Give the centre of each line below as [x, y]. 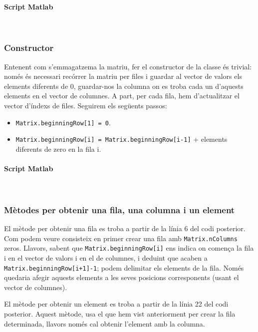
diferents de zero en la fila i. [58, 149]
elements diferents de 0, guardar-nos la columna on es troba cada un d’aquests [124, 86]
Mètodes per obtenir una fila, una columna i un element [120, 209]
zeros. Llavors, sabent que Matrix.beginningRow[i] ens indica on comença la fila [129, 248]
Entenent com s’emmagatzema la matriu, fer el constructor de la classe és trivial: [128, 66]
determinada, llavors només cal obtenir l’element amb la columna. [105, 323]
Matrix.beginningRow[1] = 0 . [63, 122]
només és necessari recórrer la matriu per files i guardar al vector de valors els [123, 76]
